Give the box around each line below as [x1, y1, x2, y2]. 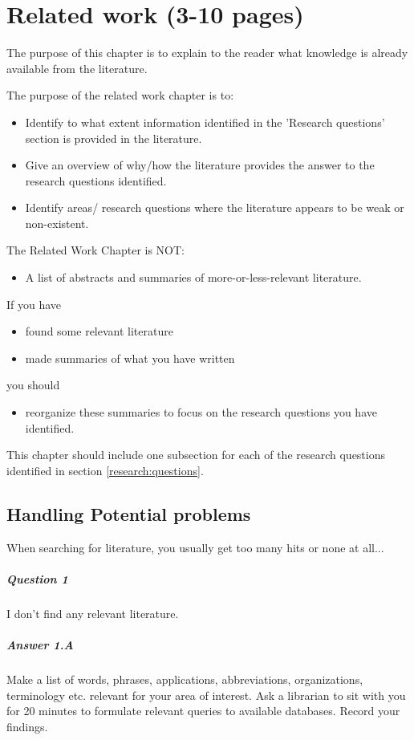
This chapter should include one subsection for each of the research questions [6, 446, 386, 463]
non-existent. [25, 214, 89, 231]
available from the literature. [6, 59, 148, 76]
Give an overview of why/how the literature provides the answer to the [25, 157, 375, 173]
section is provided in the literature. [25, 129, 202, 146]
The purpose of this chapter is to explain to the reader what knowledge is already [6, 44, 408, 61]
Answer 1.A [6, 636, 74, 653]
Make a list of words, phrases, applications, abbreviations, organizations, [6, 670, 363, 687]
